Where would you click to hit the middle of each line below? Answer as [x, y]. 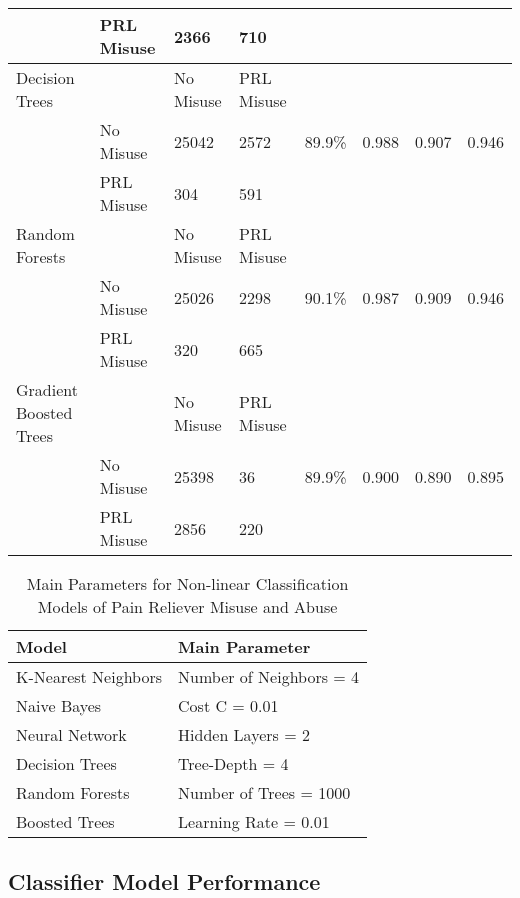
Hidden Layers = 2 [244, 734]
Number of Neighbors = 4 [269, 676]
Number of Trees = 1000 [264, 792]
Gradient [47, 389]
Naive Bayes [59, 705]
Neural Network [71, 734]
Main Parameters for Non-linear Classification [187, 583]
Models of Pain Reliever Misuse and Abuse [187, 606]
